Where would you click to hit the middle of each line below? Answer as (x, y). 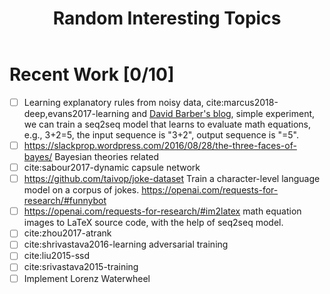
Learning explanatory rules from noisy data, (113, 102)
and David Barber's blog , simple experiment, (223, 113)
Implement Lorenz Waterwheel (87, 278)
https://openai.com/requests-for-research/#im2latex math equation (162, 211)
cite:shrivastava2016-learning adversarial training (126, 244)
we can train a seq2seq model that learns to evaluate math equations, (167, 124)
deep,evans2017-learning (76, 113)
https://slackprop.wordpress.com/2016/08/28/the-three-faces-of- (160, 145)
